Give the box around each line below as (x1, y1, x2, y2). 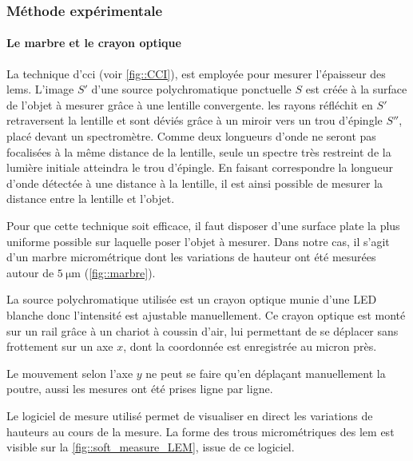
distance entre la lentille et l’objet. (6, 190, 175, 207)
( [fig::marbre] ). (84, 264, 156, 280)
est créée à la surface (305, 81, 407, 97)
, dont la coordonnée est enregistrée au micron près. (123, 338, 377, 355)
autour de (6, 264, 54, 280)
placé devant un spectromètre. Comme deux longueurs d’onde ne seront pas (6, 128, 376, 145)
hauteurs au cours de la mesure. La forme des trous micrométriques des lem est (6, 423, 395, 439)
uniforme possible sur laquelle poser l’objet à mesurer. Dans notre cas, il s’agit (6, 232, 390, 249)
